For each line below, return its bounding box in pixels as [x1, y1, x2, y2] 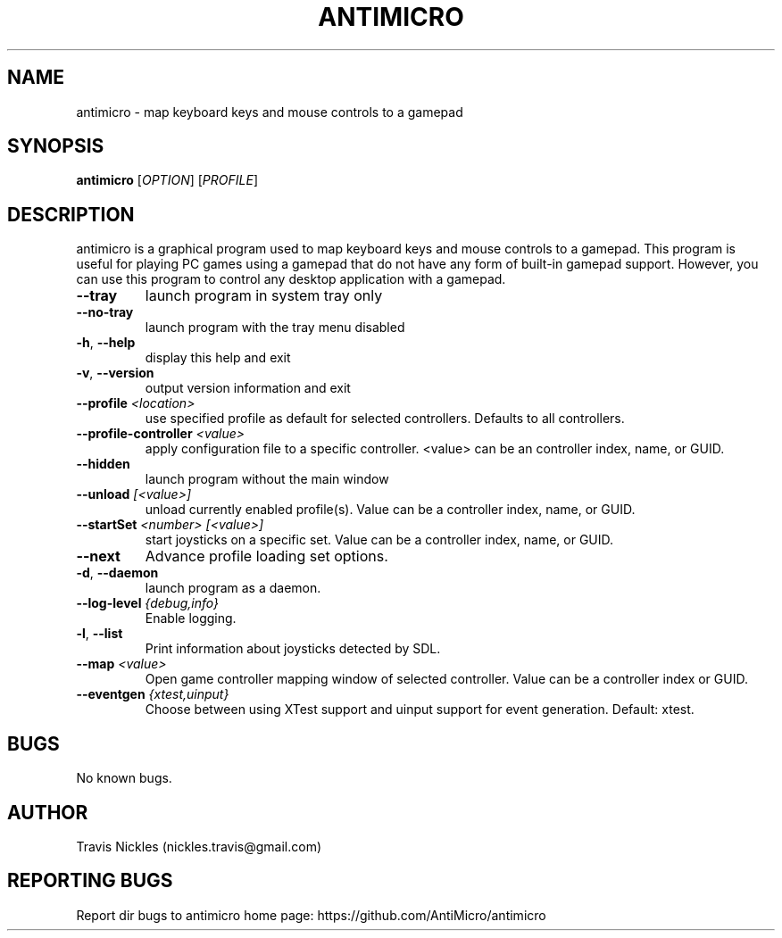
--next [76, 547, 121, 566]
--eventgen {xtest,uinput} [76, 686, 229, 702]
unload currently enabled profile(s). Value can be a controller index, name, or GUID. [145, 502, 636, 518]
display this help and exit [145, 350, 291, 366]
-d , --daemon [76, 565, 159, 581]
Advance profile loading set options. [145, 547, 388, 566]
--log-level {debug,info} [76, 595, 219, 611]
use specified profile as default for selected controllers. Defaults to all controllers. [145, 411, 625, 427]
